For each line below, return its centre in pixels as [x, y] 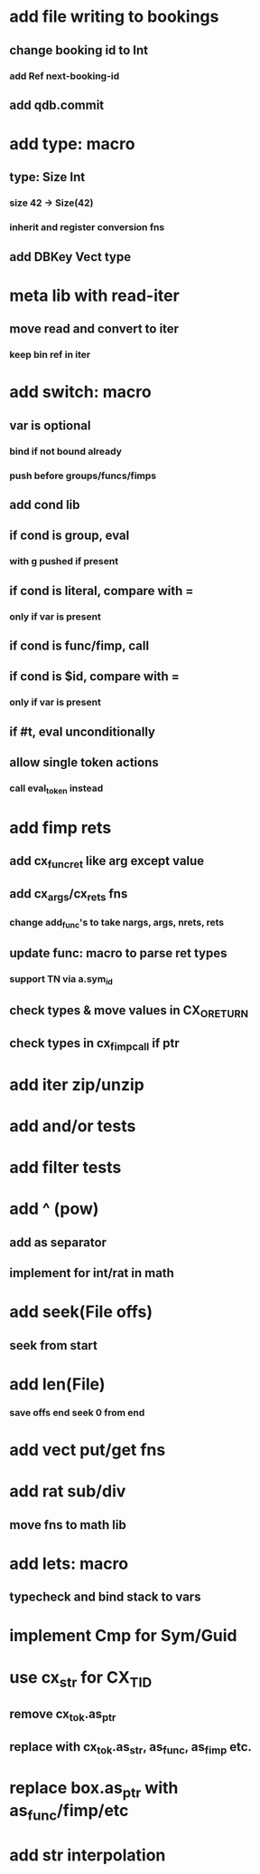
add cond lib [45, 505]
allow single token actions [84, 763]
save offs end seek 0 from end [77, 1412]
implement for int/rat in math [92, 1273]
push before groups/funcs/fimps [83, 476]
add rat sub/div [68, 1491]
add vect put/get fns [88, 1450]
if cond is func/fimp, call [79, 646]
